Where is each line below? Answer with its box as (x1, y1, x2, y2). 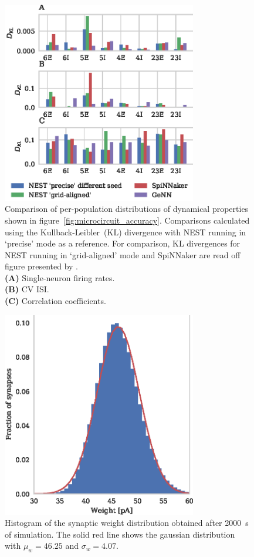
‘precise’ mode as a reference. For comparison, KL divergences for (5, 237, 241, 249)
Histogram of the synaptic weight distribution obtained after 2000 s (5, 517, 249, 529)
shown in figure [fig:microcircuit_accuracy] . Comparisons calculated (5, 214, 250, 226)
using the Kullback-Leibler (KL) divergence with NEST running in (5, 225, 246, 238)
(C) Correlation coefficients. (5, 295, 106, 307)
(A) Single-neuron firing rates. (5, 271, 115, 283)
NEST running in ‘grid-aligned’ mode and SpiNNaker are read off (5, 248, 241, 261)
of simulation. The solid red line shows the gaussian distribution (5, 528, 235, 540)
